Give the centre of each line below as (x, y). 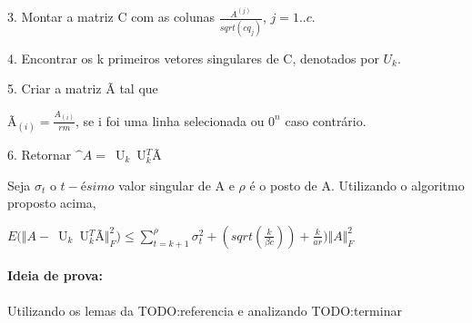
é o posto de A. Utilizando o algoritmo (357, 185)
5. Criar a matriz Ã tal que (83, 88)
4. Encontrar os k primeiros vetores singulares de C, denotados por (193, 58)
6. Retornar (40, 154)
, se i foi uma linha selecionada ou (170, 120)
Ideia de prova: (55, 275)
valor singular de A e (176, 185)
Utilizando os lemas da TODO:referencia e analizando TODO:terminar (205, 310)
